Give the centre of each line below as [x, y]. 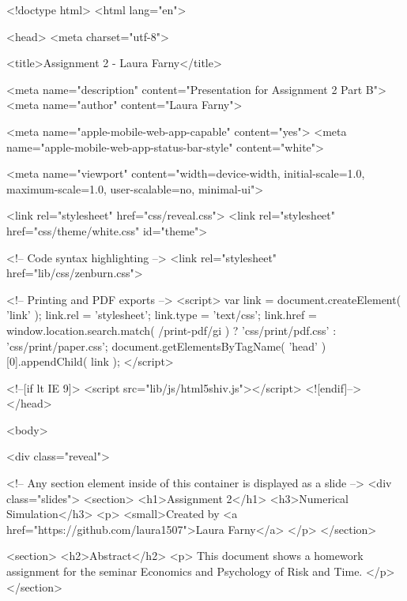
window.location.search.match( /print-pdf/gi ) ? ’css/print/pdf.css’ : [171, 330]
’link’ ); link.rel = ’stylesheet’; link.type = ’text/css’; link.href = [162, 315]
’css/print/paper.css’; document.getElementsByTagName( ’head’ [162, 346]
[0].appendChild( [47, 361]
